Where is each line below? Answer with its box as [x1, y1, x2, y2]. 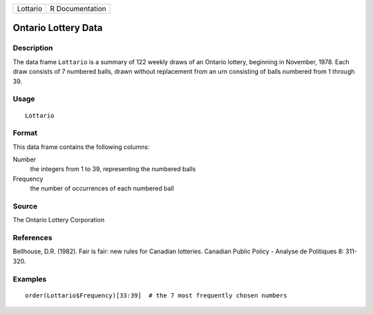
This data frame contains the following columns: [12, 142, 150, 151]
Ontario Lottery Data [12, 22, 103, 34]
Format [12, 128, 38, 138]
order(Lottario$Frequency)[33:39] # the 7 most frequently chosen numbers [25, 291, 287, 300]
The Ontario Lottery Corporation [12, 216, 105, 224]
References [12, 233, 52, 243]
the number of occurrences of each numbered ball [30, 184, 174, 193]
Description [12, 43, 53, 53]
